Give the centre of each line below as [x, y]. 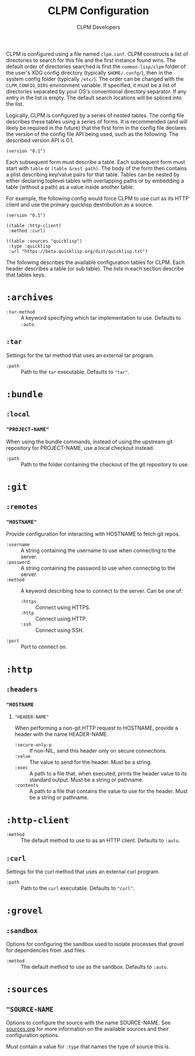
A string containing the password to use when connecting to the [98, 568]
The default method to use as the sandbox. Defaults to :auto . [94, 967]
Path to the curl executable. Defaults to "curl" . [78, 888]
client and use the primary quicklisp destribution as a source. [80, 205]
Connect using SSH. [60, 630]
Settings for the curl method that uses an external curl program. [83, 872]
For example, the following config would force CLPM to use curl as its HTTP [97, 198]
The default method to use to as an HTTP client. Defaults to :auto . [100, 841]
